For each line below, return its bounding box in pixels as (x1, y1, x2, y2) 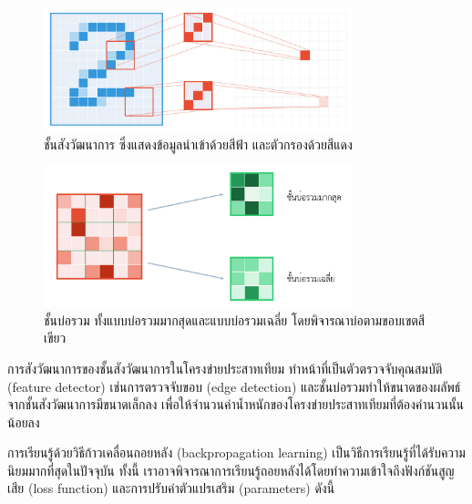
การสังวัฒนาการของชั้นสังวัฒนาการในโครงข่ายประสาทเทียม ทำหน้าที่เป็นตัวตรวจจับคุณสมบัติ (7, 358, 443, 377)
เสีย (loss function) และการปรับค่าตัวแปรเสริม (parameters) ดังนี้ (7, 478, 335, 498)
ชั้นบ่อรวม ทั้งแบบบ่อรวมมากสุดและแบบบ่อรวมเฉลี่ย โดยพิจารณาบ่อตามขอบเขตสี (44, 310, 426, 329)
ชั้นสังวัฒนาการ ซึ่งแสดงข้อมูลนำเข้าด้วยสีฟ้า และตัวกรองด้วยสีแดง (44, 134, 353, 153)
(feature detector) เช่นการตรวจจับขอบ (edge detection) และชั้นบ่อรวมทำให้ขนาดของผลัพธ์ (7, 376, 461, 396)
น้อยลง (7, 412, 40, 431)
